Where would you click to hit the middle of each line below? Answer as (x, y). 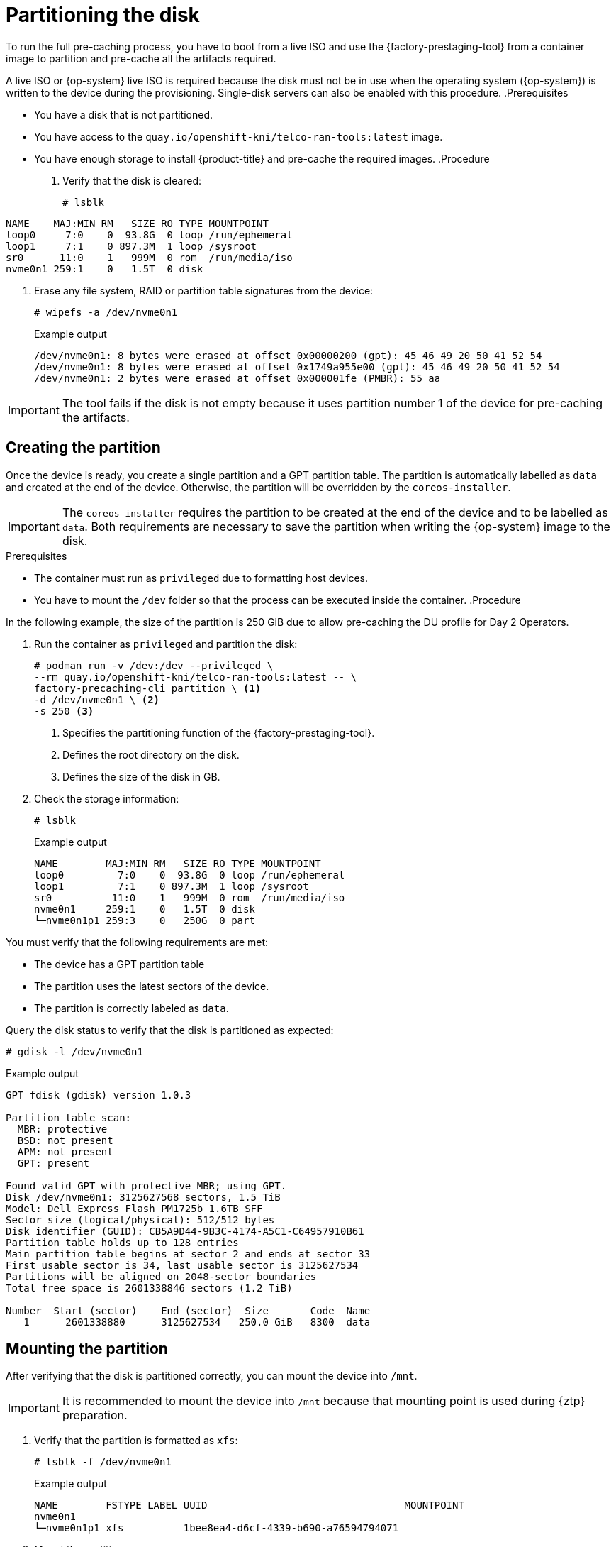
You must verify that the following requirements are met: (137, 942)
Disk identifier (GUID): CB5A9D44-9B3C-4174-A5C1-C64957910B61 (185, 1231)
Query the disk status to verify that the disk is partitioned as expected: (170, 1030)
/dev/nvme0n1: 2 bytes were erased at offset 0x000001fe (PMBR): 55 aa (237, 378)
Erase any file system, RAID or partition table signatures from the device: (204, 290)
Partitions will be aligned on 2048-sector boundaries (161, 1276)
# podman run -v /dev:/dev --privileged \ (154, 665)
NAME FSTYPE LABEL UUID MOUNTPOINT (249, 1505)
